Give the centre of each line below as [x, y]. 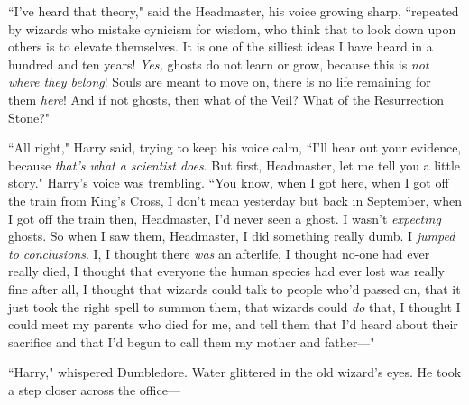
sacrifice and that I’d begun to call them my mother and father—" [192, 341]
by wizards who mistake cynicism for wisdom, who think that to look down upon [232, 28]
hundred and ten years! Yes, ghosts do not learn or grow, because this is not [219, 64]
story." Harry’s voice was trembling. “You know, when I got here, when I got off [229, 183]
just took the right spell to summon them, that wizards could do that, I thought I [234, 306]
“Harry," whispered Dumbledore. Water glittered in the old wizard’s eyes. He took [235, 372]
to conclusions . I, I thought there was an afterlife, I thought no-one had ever [219, 253]
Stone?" [29, 117]
